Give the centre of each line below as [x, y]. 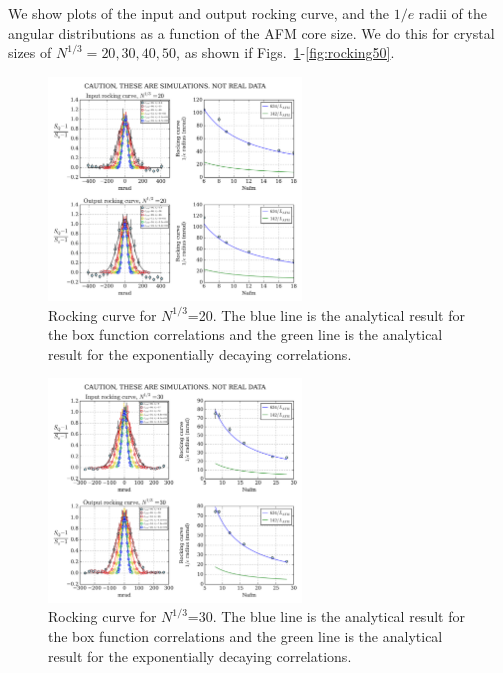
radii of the [452, 13]
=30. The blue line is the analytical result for [326, 616]
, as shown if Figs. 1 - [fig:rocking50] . [285, 52]
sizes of [30, 52]
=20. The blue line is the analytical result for [326, 314]
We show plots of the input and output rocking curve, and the [198, 13]
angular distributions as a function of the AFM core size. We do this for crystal [251, 32]
